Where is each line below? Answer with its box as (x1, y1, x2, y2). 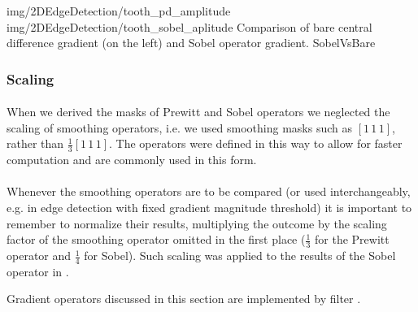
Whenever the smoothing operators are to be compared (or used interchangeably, (7, 183, 411, 200)
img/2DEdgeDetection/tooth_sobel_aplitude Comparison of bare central (7, 18, 372, 35)
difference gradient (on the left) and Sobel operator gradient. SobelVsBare (7, 34, 376, 51)
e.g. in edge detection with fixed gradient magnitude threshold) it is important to (7, 199, 412, 216)
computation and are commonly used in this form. (7, 151, 257, 168)
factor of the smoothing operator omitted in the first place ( (7, 231, 306, 248)
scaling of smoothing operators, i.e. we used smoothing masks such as (7, 119, 353, 136)
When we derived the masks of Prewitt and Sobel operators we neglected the (7, 103, 390, 120)
